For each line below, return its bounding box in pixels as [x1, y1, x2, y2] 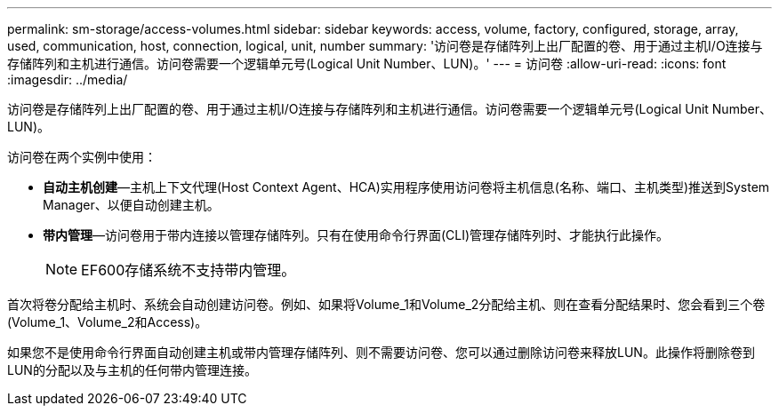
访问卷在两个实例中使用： [7, 149, 157, 164]
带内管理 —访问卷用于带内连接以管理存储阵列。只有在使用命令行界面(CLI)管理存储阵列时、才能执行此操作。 [43, 227, 670, 242]
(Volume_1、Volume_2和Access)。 [7, 314, 208, 330]
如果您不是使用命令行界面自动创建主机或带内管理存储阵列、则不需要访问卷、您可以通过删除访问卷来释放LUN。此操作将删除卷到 [7, 345, 755, 360]
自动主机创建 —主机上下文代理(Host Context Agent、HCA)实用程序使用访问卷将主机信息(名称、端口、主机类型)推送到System [43, 179, 770, 195]
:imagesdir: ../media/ [7, 72, 128, 87]
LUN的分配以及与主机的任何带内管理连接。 [7, 362, 257, 377]
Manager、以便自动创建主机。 [43, 197, 220, 212]
